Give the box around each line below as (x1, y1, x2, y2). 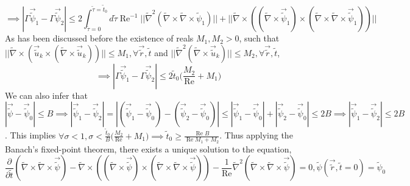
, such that (239, 32, 280, 45)
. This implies (5, 129, 56, 141)
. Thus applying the (219, 129, 293, 141)
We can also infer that (5, 88, 88, 101)
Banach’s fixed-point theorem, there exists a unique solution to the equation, (5, 142, 292, 155)
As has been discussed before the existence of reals (5, 32, 194, 45)
